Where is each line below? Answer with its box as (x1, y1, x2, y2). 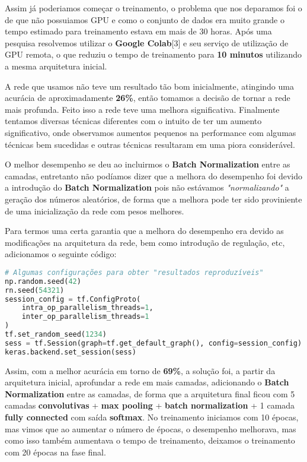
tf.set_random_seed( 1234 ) (5, 330, 107, 338)
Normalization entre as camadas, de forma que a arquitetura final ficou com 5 (5, 387, 295, 400)
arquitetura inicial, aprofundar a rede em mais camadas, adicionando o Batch (5, 376, 289, 388)
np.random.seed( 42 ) (5, 277, 81, 286)
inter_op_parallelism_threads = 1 (21, 312, 149, 321)
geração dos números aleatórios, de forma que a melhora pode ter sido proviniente (5, 192, 302, 205)
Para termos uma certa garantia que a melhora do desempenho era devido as (5, 224, 284, 237)
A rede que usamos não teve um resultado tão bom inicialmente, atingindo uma (5, 80, 294, 92)
